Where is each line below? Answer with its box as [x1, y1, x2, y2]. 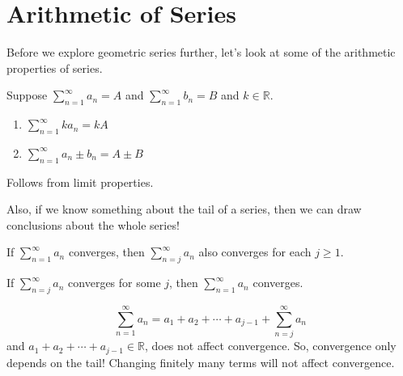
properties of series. [6, 59, 103, 76]
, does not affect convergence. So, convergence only [144, 337, 397, 354]
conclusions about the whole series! [6, 216, 180, 233]
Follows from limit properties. [6, 173, 154, 190]
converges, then [68, 243, 145, 260]
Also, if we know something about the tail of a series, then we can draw [6, 201, 362, 218]
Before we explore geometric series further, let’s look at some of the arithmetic [6, 44, 396, 61]
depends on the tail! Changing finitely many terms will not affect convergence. [6, 353, 395, 370]
